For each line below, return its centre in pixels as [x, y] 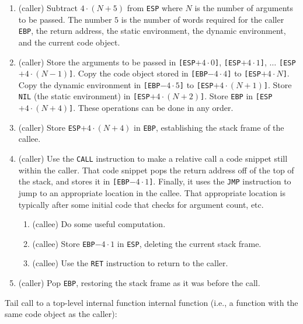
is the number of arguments [244, 8]
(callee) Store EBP [64, 243]
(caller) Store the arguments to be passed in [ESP [107, 62]
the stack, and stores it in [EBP [74, 181]
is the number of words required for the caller [203, 19]
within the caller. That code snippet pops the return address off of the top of [156, 170]
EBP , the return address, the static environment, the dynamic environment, [152, 31]
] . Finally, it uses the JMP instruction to [220, 181]
